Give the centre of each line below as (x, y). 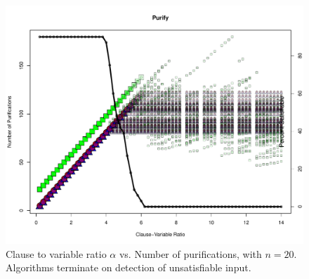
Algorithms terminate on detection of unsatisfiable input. (129, 267)
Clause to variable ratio (56, 253)
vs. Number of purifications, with (190, 253)
